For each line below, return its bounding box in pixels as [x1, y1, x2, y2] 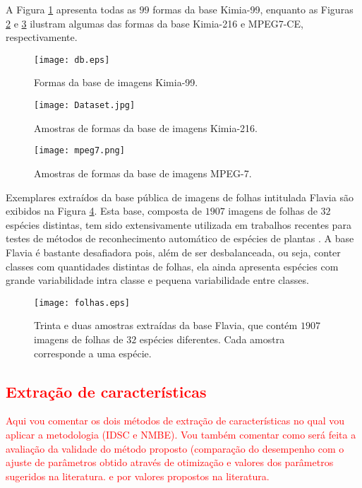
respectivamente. [6, 30, 78, 44]
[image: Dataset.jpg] [34, 100, 135, 111]
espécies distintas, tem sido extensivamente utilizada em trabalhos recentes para [6, 217, 351, 232]
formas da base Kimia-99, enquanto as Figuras [152, 2, 354, 16]
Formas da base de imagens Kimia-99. [34, 75, 198, 90]
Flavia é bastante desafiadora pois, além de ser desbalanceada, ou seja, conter [6, 244, 341, 259]
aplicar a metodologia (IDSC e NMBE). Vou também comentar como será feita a [6, 427, 356, 441]
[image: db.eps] [34, 54, 110, 65]
